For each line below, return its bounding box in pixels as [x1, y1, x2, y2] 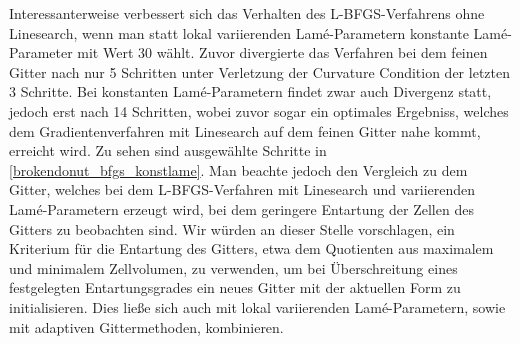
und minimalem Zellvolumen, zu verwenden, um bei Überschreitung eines [9, 257, 458, 278]
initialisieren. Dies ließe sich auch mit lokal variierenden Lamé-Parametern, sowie [9, 296, 506, 317]
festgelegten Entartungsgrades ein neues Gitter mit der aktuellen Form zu [9, 277, 461, 298]
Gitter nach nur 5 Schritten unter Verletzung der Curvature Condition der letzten [9, 61, 510, 82]
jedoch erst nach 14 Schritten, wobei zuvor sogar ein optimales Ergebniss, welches [9, 100, 509, 121]
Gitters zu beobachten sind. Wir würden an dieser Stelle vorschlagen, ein [9, 218, 455, 239]
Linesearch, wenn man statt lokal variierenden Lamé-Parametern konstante [9, 22, 469, 43]
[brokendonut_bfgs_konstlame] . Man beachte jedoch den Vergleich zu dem [9, 159, 468, 180]
